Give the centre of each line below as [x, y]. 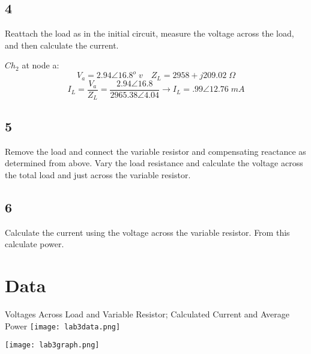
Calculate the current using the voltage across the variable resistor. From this [147, 232]
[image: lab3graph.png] [52, 345]
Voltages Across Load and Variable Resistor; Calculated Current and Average [147, 313]
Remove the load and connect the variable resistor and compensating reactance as [155, 151]
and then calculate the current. [62, 45]
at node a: [41, 65]
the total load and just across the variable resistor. [98, 174]
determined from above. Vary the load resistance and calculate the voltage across [154, 163]
